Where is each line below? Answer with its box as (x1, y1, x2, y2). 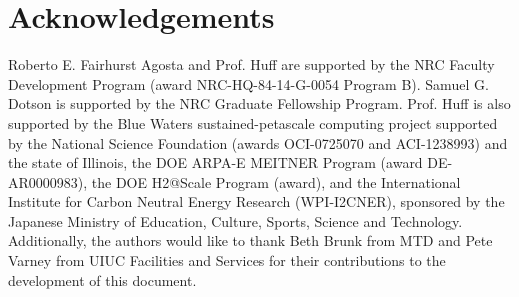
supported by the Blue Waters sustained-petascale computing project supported (8, 112, 498, 133)
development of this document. (8, 269, 197, 290)
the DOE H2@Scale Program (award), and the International (91, 171, 461, 192)
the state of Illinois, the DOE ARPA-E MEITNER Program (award (8, 152, 423, 173)
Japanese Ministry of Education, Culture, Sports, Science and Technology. (8, 210, 463, 231)
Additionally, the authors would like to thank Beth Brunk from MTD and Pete (8, 230, 493, 251)
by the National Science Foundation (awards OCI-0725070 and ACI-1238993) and (8, 132, 508, 153)
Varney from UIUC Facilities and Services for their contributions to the (8, 250, 446, 271)
